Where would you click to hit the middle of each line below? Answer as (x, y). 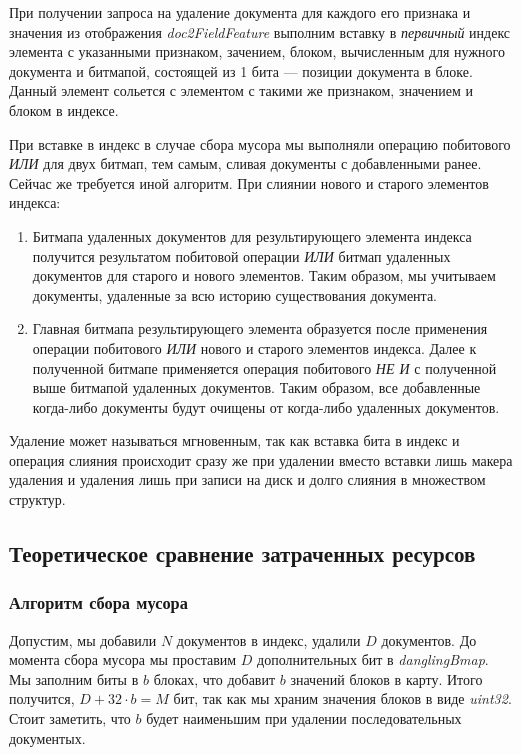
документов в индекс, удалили (268, 639)
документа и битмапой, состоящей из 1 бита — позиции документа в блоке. (241, 70)
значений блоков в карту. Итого (386, 678)
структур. (37, 499)
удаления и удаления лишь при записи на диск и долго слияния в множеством (247, 479)
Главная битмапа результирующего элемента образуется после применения (260, 328)
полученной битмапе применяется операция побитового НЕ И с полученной (264, 367)
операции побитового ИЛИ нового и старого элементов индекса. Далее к (254, 347)
